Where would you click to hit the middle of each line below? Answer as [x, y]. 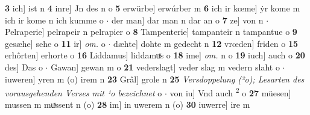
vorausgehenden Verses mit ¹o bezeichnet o [84, 92]
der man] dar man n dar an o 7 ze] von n [187, 20]
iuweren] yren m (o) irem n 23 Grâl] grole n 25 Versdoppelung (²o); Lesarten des [155, 79]
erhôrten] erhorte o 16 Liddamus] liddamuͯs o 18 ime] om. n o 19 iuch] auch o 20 [155, 55]
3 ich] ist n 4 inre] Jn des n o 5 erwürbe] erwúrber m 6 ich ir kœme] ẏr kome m [153, 8]
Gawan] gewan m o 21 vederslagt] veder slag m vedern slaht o [165, 67]
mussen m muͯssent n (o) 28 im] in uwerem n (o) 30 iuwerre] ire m [128, 104]
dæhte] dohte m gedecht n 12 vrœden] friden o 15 [206, 43]
